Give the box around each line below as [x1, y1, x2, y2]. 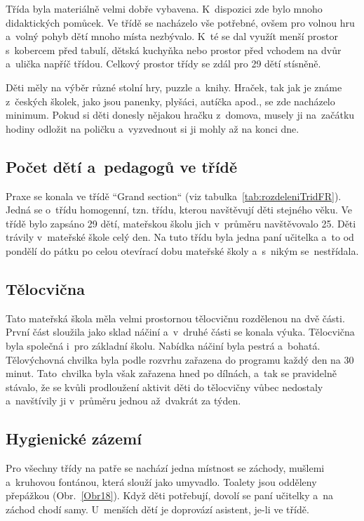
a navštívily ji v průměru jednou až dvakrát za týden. [6, 393, 241, 408]
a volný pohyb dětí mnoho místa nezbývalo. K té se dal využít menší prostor [6, 29, 339, 44]
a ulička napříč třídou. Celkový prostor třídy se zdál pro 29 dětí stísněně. [6, 56, 321, 71]
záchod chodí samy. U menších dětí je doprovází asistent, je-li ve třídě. [6, 501, 309, 516]
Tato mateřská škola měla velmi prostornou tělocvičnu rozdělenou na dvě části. [6, 310, 345, 325]
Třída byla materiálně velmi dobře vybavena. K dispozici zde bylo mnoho [6, 1, 323, 15]
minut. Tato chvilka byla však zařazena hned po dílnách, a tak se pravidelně [6, 366, 337, 381]
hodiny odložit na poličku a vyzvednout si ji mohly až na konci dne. [6, 121, 299, 136]
